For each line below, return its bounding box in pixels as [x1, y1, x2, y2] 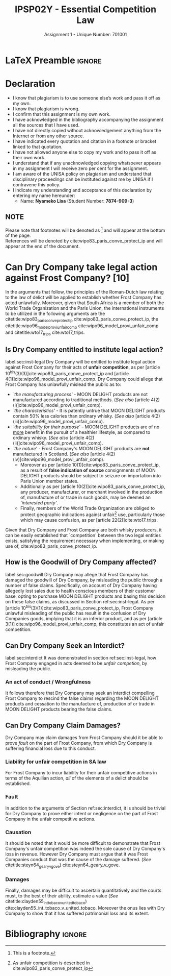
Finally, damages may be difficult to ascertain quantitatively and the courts [5, 887, 162, 894]
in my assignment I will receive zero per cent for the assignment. [12, 165, 149, 172]
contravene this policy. [12, 181, 61, 187]
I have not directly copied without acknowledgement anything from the [12, 127, 161, 133]
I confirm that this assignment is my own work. [12, 111, 111, 117]
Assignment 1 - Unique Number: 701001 [44, 31, 127, 37]
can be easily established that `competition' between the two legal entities [5, 532, 161, 538]
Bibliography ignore [5, 928, 87, 940]
